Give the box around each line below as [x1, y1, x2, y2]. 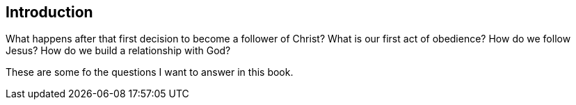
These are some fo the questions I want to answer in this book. [6, 66, 294, 79]
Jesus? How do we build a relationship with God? [6, 45, 231, 57]
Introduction [6, 3, 93, 21]
